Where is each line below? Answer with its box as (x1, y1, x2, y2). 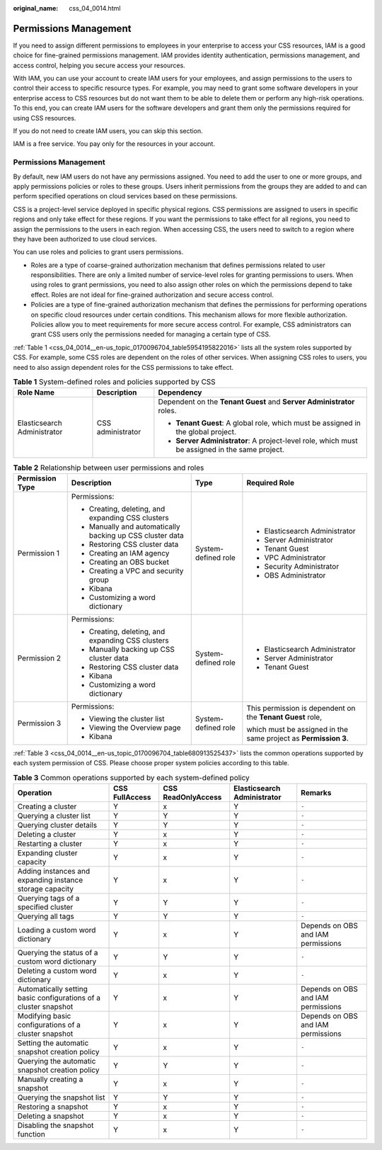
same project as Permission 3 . (246, 733, 349, 743)
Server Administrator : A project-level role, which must (175, 436, 358, 446)
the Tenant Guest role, (246, 712, 323, 722)
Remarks (301, 787, 332, 797)
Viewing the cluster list (88, 714, 166, 723)
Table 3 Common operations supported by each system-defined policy (13, 772, 250, 782)
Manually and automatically (88, 522, 180, 531)
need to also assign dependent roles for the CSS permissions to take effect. (13, 363, 233, 371)
